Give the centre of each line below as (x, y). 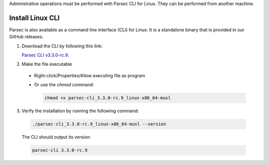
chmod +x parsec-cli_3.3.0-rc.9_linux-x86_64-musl (108, 98)
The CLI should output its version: (56, 137)
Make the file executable (47, 64)
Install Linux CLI (34, 18)
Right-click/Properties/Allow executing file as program (90, 75)
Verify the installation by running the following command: (80, 111)
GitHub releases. (26, 37)
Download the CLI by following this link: (62, 46)
